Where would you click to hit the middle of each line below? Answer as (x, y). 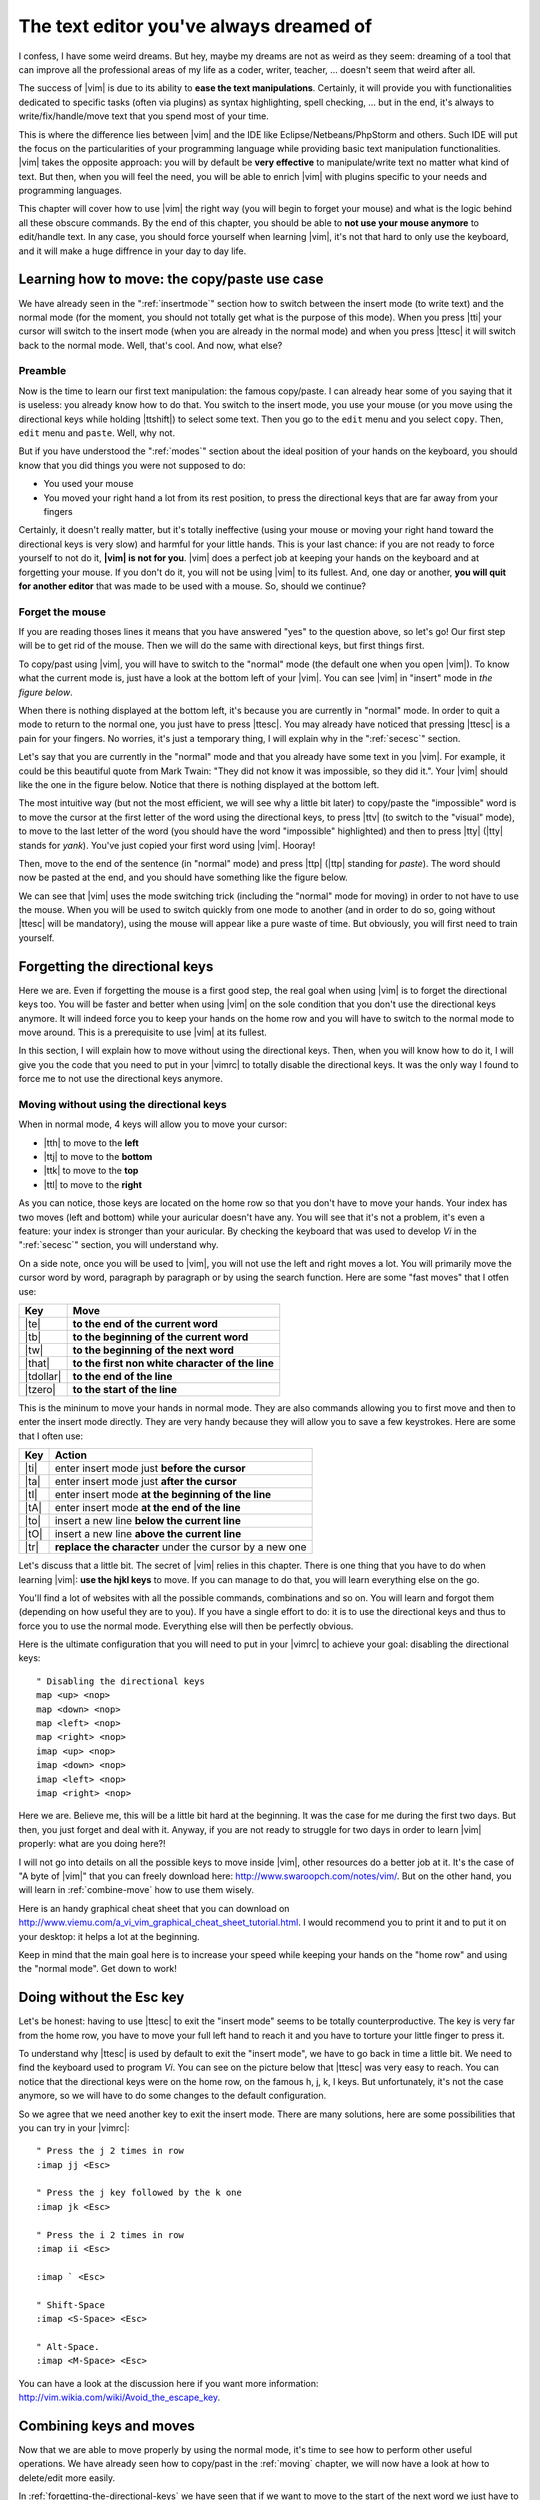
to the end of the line (122, 1376)
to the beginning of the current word (160, 1337)
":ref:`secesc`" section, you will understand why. (118, 1245)
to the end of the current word (145, 1323)
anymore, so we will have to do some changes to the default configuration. (172, 2096)
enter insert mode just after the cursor (145, 1482)
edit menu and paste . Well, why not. (96, 433)
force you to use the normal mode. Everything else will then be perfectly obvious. (186, 1626)
